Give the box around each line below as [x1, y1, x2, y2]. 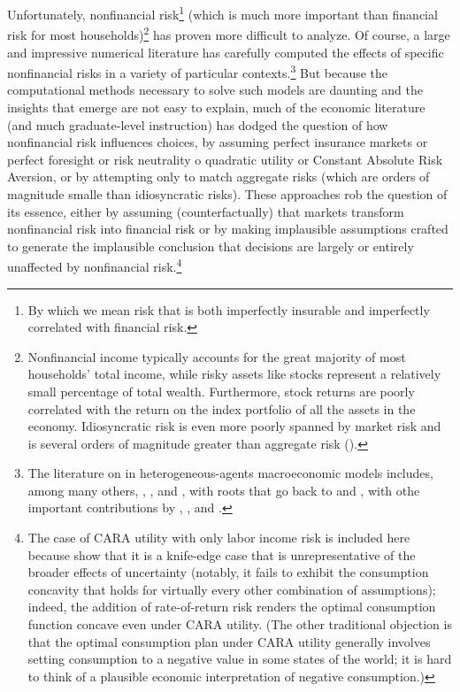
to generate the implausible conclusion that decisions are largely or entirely [7, 236, 414, 255]
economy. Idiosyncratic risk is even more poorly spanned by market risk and [27, 417, 441, 435]
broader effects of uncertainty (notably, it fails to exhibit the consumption [27, 563, 429, 581]
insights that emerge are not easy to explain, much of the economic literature [7, 97, 425, 116]
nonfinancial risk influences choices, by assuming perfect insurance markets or [7, 133, 428, 151]
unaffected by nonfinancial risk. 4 [7, 255, 182, 275]
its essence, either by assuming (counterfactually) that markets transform [7, 202, 404, 220]
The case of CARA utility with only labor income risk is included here [27, 528, 410, 547]
